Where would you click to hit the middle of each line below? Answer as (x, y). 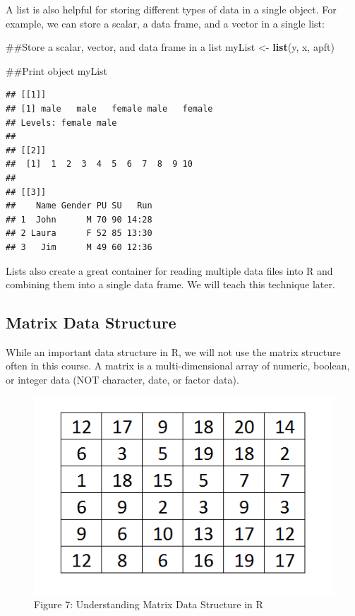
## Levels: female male (61, 123)
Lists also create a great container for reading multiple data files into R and (169, 270)
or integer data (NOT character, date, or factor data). (122, 380)
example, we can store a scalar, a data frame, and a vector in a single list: (165, 23)
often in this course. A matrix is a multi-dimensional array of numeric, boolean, (178, 366)
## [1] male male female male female (109, 108)
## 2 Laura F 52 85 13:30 (79, 233)
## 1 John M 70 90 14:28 (79, 219)
